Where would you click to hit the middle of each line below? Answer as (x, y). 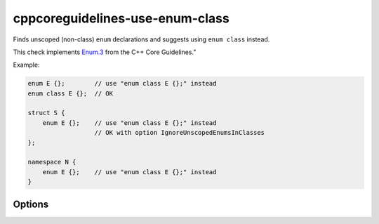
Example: (26, 65)
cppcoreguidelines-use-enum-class (121, 18)
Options (31, 204)
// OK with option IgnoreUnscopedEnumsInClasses (180, 133)
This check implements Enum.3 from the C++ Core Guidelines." (105, 52)
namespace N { (52, 162)
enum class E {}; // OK (71, 93)
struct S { (46, 113)
